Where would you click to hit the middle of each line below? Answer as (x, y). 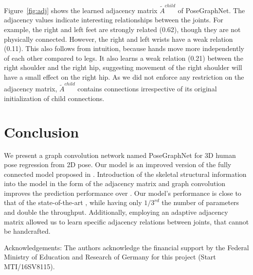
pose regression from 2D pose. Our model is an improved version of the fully (118, 164)
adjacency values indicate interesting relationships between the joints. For (114, 20)
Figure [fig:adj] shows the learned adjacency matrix (81, 10)
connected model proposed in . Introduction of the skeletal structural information (125, 174)
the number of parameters (200, 202)
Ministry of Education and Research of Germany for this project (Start (110, 257)
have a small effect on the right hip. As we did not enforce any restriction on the (124, 77)
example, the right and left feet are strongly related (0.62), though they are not (122, 29)
